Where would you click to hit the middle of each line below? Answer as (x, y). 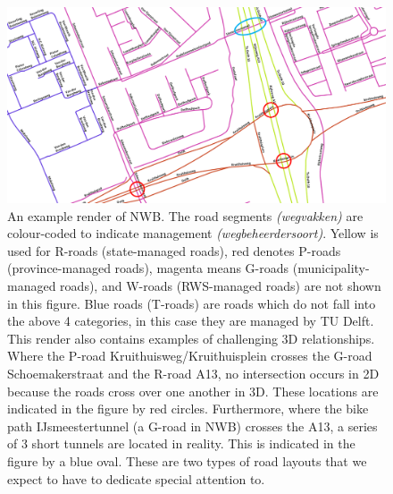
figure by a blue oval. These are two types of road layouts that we (187, 460)
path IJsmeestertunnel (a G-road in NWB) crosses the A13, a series (192, 426)
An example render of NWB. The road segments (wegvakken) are (185, 215)
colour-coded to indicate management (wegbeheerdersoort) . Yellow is (193, 233)
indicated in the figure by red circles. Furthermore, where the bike (188, 409)
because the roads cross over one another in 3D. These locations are (193, 391)
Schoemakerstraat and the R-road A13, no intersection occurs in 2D (193, 373)
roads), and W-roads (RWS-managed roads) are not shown (221, 285)
